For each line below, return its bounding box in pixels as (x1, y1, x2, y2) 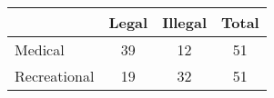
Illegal (162, 12, 208, 33)
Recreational (15, 65, 95, 86)
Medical (15, 39, 65, 60)
